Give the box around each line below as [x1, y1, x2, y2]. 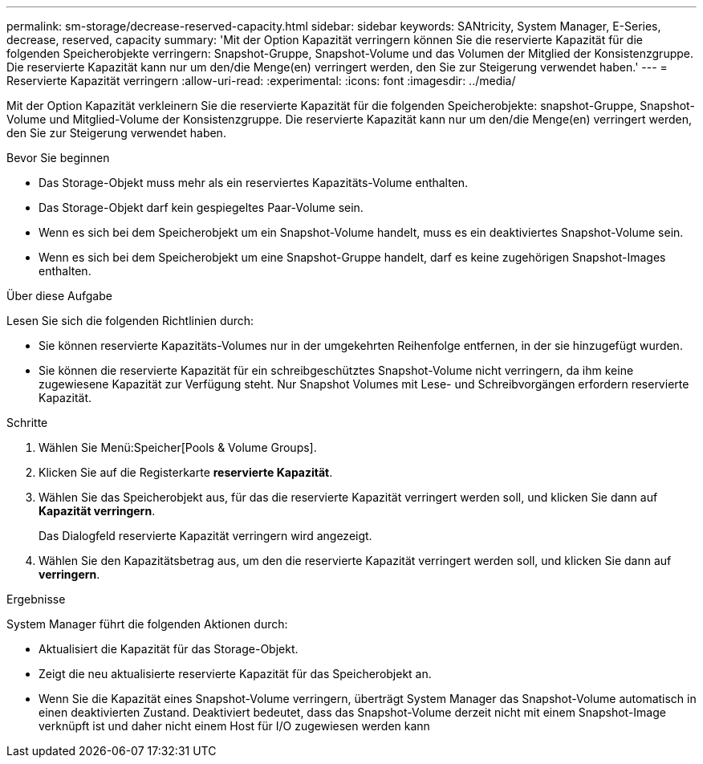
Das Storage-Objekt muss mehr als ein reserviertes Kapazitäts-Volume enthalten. [39, 176, 469, 189]
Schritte [6, 416, 48, 429]
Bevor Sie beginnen [6, 151, 110, 165]
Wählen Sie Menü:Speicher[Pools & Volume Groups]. [39, 441, 317, 454]
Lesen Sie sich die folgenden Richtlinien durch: [6, 314, 254, 327]
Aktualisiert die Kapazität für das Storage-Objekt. [39, 642, 299, 656]
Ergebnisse [6, 592, 66, 606]
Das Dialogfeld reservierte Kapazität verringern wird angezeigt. [39, 529, 372, 543]
